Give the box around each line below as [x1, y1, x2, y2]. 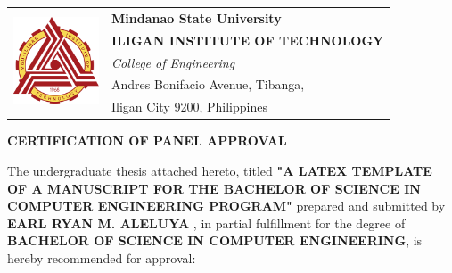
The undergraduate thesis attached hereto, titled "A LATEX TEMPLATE [7, 161, 432, 179]
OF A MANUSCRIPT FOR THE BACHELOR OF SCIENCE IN [7, 178, 421, 197]
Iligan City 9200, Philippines [111, 97, 267, 116]
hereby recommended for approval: [7, 248, 196, 267]
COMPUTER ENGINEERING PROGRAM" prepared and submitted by [7, 196, 446, 215]
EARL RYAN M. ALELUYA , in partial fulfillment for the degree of [7, 213, 406, 232]
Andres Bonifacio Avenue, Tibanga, [111, 75, 305, 94]
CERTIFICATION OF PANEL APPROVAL [7, 131, 287, 150]
